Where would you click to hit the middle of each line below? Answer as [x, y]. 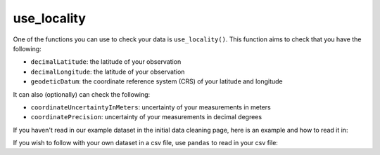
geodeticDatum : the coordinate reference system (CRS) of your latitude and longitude [157, 81]
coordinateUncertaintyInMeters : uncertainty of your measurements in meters [151, 107]
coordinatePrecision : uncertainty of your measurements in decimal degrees [146, 117]
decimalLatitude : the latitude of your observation [106, 62]
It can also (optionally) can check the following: [82, 94]
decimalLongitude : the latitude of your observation [108, 72]
